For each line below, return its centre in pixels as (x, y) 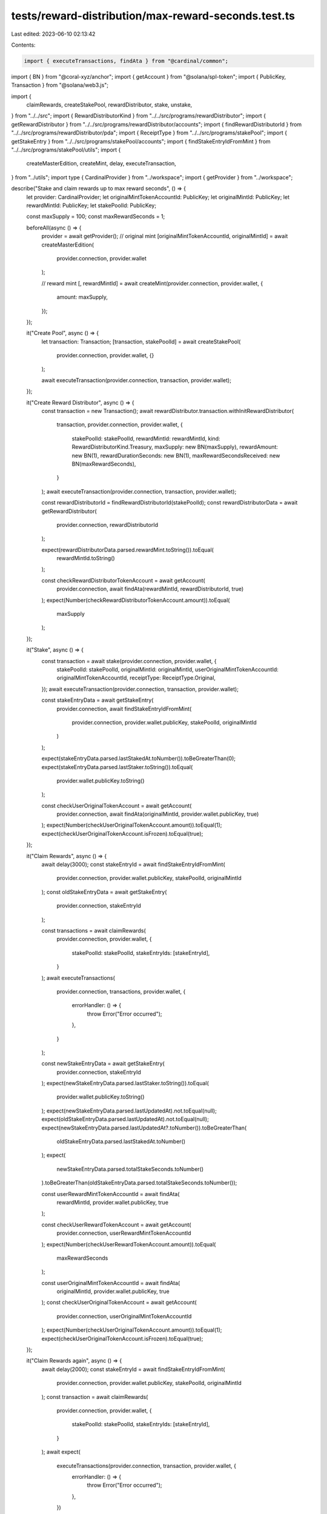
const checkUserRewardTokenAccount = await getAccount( (116, 1225)
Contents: (23, 45)
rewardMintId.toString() (86, 558)
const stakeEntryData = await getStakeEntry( (97, 700)
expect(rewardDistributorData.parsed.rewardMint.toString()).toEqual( (128, 550)
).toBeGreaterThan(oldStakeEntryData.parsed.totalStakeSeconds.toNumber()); (139, 1183)
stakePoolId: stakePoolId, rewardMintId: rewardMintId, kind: (146, 438)
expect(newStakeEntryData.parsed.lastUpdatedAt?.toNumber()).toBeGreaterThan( (144, 1128)
